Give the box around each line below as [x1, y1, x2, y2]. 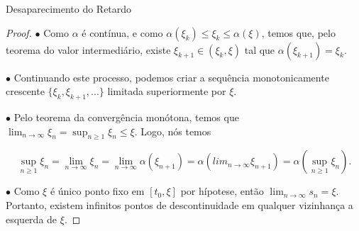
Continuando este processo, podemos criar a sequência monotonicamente [13, 69, 329, 84]
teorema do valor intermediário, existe [6, 42, 171, 57]
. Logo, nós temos [134, 123, 211, 138]
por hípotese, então [180, 184, 264, 198]
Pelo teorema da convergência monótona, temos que [13, 109, 239, 124]
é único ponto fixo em [50, 184, 145, 198]
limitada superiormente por [107, 84, 226, 98]
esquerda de [6, 211, 57, 226]
